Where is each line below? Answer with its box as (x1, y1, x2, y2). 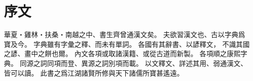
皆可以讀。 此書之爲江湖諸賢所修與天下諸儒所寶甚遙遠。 (4, 67, 184, 78)
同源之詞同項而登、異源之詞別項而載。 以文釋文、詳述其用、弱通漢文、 (19, 58, 248, 68)
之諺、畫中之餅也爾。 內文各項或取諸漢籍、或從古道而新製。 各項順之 (4, 48, 227, 59)
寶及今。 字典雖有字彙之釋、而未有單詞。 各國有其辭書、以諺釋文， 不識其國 (4, 39, 250, 49)
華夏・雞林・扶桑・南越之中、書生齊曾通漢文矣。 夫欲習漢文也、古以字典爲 (4, 29, 245, 40)
